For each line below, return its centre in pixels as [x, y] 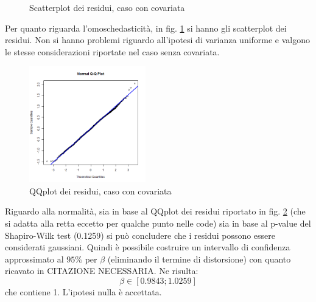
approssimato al [34, 259]
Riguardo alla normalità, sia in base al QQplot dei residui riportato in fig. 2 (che [155, 211]
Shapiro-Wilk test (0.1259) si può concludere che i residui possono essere [140, 235]
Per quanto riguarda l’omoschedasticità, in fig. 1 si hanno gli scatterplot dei [146, 28]
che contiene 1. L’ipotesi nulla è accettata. [83, 291]
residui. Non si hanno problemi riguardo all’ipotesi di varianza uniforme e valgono [158, 40]
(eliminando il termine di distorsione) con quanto [199, 259]
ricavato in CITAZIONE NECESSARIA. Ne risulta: [102, 271]
